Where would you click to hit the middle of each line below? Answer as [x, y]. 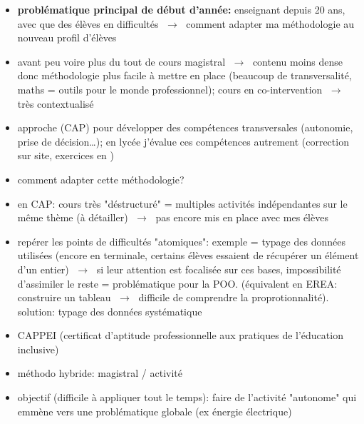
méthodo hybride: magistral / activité [100, 373]
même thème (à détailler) [73, 217]
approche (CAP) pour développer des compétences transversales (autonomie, [185, 127]
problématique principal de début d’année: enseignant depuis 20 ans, [181, 9]
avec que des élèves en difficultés [88, 23]
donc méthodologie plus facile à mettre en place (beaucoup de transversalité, [184, 75]
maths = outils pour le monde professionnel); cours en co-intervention [170, 89]
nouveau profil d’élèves [67, 37]
